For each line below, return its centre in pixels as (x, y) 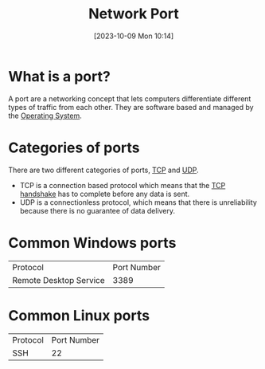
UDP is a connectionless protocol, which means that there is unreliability (138, 202)
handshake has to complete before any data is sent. (105, 194)
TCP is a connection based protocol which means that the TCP (123, 185)
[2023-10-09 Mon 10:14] (134, 36)
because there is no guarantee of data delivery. (97, 210)
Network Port (134, 14)
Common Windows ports (92, 243)
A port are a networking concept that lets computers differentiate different (130, 98)
